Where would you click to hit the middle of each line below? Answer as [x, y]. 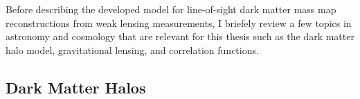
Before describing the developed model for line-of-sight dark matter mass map [171, 9]
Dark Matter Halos [76, 87]
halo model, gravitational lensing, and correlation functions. [132, 49]
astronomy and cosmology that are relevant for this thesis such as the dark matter [180, 36]
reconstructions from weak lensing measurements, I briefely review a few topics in [179, 22]
